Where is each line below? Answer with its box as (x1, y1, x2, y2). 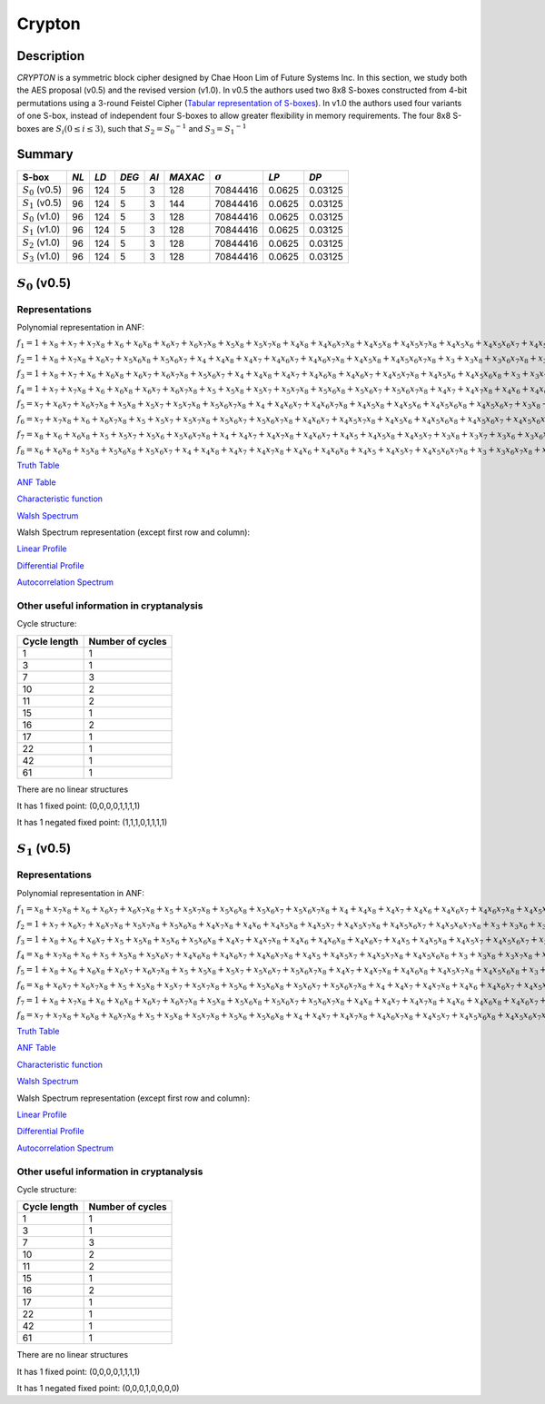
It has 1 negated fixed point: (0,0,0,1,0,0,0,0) (16, 1383, 180, 1394)
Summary (16, 146, 74, 163)
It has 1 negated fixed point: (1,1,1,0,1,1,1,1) (16, 817, 168, 828)
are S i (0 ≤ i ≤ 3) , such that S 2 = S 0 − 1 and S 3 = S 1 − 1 (41, 122, 247, 136)
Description (16, 48, 85, 64)
